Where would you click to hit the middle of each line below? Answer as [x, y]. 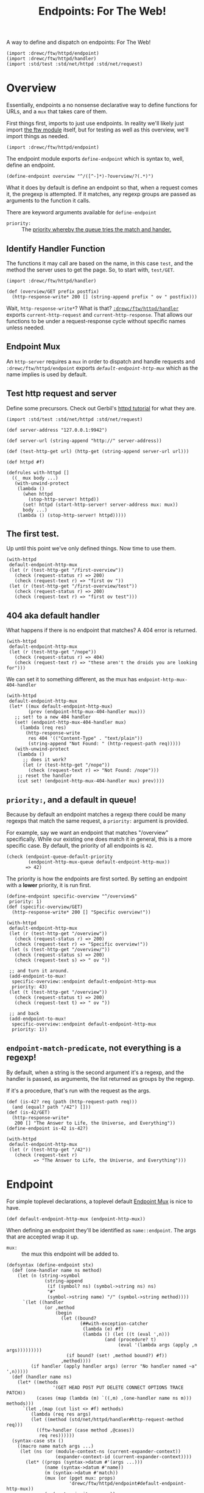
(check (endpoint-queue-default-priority [60, 857]
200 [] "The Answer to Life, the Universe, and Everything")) [95, 1123]
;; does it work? [44, 760]
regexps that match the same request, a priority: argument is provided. [97, 821]
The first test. [33, 534]
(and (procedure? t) [130, 1340]
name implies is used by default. [47, 374]
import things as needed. [38, 136]
